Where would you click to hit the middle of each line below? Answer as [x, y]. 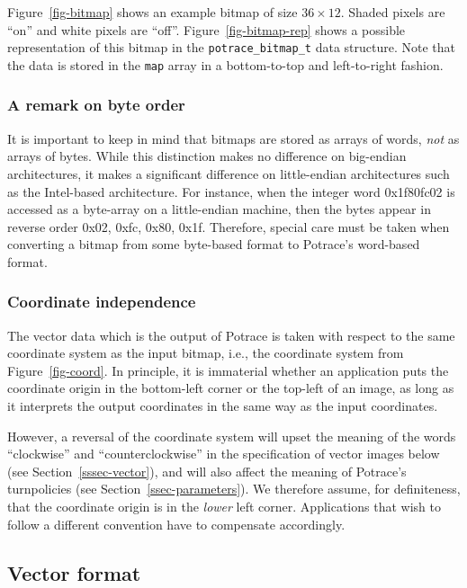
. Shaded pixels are [393, 12]
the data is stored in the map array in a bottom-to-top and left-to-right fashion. [225, 64]
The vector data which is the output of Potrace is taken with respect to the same [231, 335]
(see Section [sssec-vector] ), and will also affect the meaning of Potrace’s [207, 471]
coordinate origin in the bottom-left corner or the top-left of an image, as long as [231, 388]
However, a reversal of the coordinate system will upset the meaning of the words [232, 436]
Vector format [74, 572]
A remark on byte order [96, 105]
